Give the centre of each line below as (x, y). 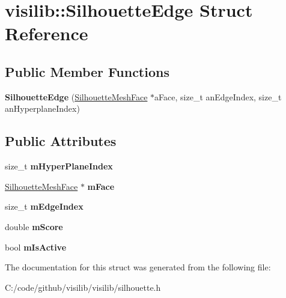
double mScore (34, 226)
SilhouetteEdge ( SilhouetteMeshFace (76, 96)
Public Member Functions (87, 71)
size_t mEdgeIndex (44, 206)
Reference (47, 33)
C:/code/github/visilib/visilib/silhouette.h (83, 287)
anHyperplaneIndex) (42, 108)
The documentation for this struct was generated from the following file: (138, 267)
